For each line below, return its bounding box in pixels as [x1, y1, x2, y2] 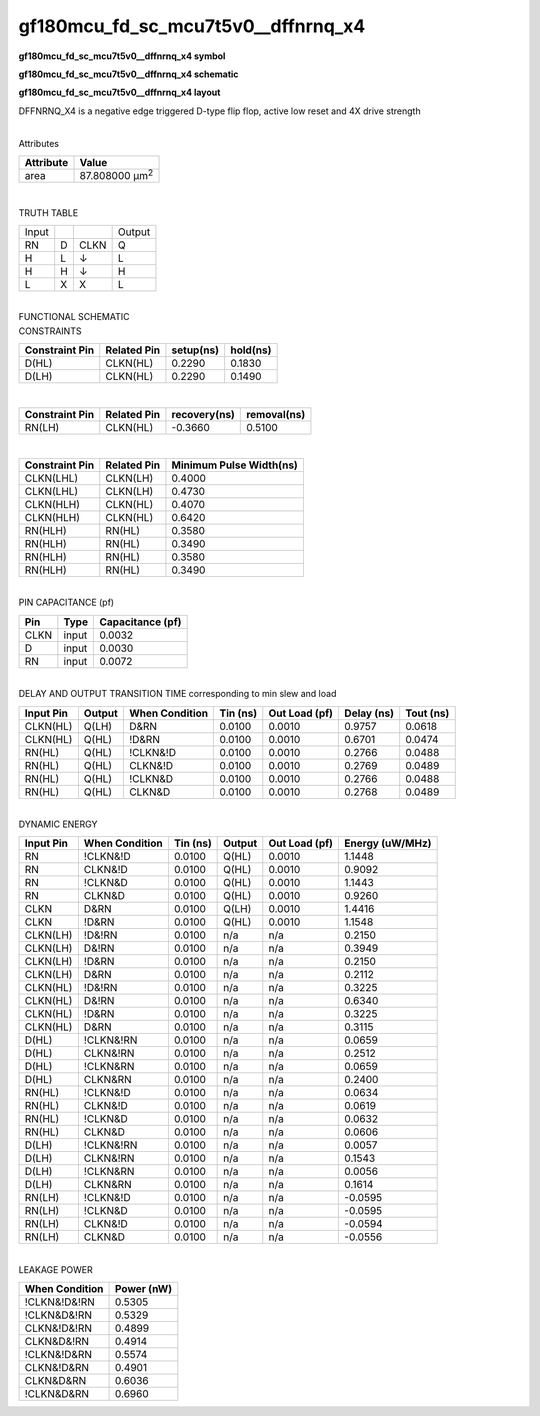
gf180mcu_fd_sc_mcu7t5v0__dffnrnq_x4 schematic [18, 68, 239, 80]
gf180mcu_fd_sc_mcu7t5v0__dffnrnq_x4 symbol [18, 50, 226, 62]
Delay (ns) [344, 706, 395, 720]
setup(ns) [171, 343, 220, 357]
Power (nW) [115, 1282, 173, 1296]
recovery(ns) [171, 407, 235, 421]
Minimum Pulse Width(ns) [171, 458, 299, 472]
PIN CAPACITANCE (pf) [18, 596, 115, 609]
